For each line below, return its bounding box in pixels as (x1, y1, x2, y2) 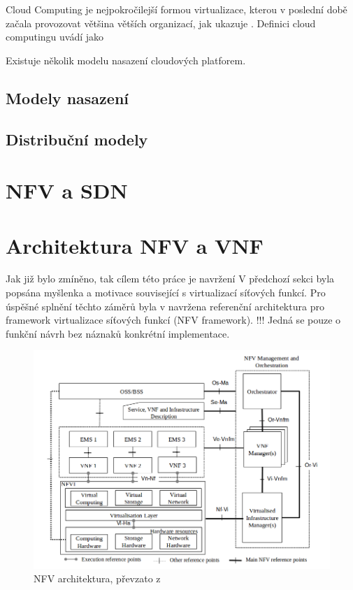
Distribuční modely (6, 128, 148, 150)
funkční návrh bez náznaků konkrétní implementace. (6, 326, 230, 340)
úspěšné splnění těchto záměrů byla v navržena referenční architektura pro (6, 298, 324, 313)
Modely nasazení (6, 87, 129, 108)
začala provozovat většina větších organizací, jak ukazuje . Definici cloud (6, 15, 316, 30)
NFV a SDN (6, 176, 128, 205)
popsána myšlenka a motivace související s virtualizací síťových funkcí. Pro (6, 285, 326, 300)
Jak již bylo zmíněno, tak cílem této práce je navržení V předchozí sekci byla (6, 271, 335, 286)
